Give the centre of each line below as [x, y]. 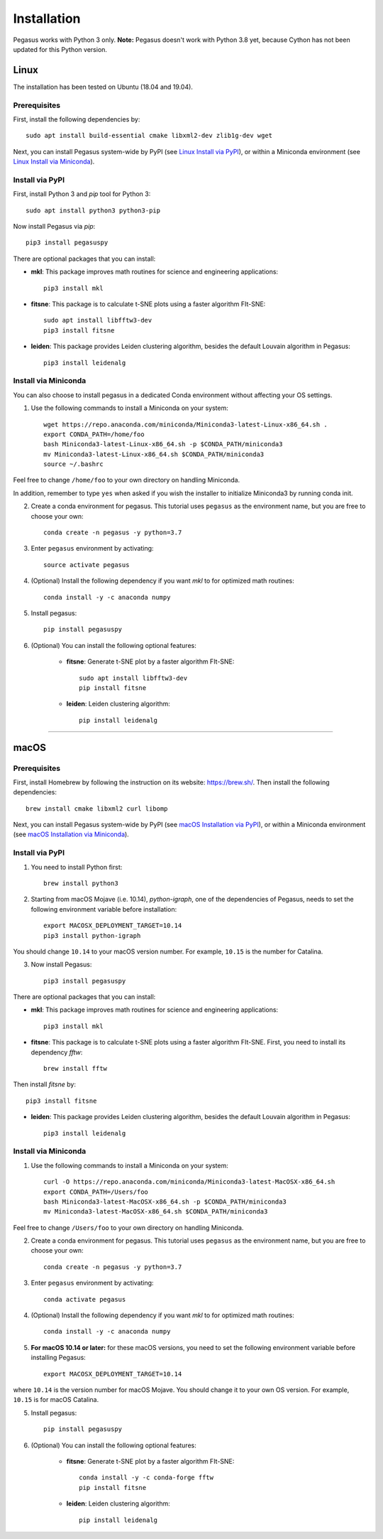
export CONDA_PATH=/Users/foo [96, 1192]
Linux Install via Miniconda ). [54, 162]
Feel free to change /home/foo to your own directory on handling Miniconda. [127, 480]
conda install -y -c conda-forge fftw [146, 1478]
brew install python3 [81, 883]
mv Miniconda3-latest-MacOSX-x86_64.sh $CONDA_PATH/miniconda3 [156, 1212]
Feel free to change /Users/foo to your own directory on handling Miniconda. [128, 1227]
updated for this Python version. [60, 49]
